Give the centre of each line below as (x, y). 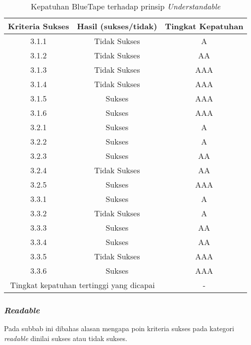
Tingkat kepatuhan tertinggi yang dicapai (82, 285)
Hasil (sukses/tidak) (117, 26)
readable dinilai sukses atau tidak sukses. (66, 338)
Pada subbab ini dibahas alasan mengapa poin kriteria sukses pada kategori (119, 328)
